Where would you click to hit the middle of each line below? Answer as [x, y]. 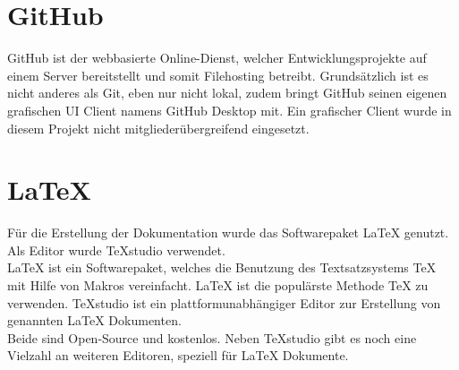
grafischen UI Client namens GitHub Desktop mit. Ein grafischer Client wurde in [229, 110]
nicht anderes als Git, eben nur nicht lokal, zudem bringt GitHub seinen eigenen [227, 93]
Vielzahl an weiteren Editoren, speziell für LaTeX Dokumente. [178, 355]
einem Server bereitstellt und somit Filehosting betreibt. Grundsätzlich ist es [218, 75]
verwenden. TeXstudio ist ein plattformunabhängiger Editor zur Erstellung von [224, 302]
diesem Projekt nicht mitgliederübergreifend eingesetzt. [158, 128]
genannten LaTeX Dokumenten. [94, 320]
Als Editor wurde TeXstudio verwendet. [116, 250]
